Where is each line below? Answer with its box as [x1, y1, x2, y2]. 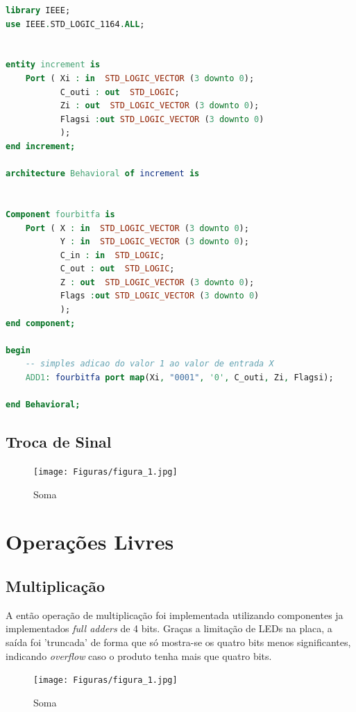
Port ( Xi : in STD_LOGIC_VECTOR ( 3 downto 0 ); [25, 73, 255, 83]
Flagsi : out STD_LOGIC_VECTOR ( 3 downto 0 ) [60, 114, 264, 124]
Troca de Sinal [6, 431, 112, 452]
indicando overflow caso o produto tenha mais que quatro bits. [6, 648, 272, 663]
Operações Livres [6, 527, 174, 556]
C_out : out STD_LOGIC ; [60, 264, 175, 274]
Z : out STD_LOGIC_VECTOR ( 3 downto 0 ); [60, 277, 255, 287]
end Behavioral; [6, 400, 80, 410]
